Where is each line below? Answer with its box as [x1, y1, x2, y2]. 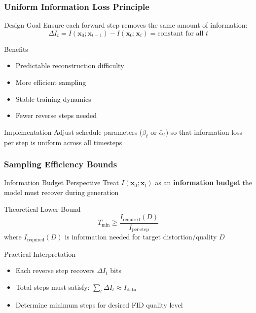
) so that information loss [165, 126, 243, 137]
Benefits [4, 43, 28, 54]
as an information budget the [155, 177, 252, 188]
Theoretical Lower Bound [4, 203, 81, 214]
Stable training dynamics [15, 93, 91, 104]
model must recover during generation [4, 187, 119, 197]
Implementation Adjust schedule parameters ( [4, 126, 143, 137]
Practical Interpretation [4, 248, 75, 259]
